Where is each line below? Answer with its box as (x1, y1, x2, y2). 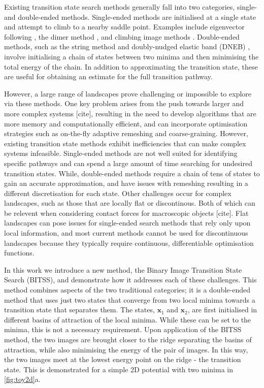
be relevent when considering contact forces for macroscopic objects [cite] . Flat (4, 207, 249, 218)
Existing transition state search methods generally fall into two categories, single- (4, 2, 257, 12)
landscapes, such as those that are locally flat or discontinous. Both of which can (4, 198, 255, 208)
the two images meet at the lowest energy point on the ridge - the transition (4, 354, 241, 365)
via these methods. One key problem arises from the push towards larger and (4, 98, 244, 109)
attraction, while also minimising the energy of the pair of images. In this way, (4, 344, 248, 354)
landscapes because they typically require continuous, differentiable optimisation (4, 237, 254, 248)
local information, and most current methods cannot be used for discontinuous (4, 228, 248, 238)
